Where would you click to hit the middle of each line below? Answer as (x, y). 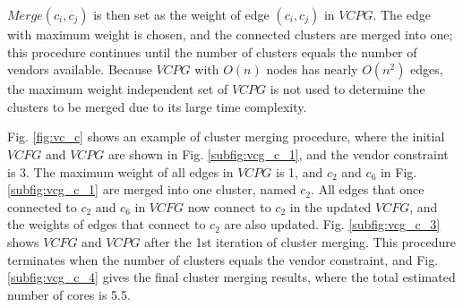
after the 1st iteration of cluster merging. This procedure (300, 241)
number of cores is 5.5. (69, 294)
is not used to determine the (347, 89)
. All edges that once (368, 189)
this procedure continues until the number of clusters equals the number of (212, 51)
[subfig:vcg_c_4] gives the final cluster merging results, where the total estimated (231, 277)
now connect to (229, 206)
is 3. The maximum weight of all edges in (120, 171)
